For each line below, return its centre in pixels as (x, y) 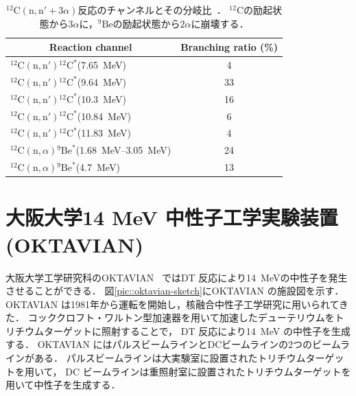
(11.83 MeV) (104, 133)
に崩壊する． (220, 23)
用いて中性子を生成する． (63, 385)
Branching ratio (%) (229, 47)
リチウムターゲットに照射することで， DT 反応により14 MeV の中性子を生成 (178, 330)
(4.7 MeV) (98, 167)
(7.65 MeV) (102, 65)
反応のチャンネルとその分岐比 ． (152, 10)
